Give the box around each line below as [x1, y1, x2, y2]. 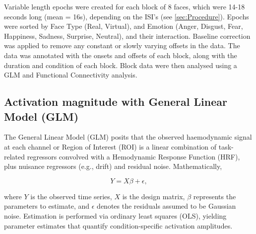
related [4, 151, 25, 161]
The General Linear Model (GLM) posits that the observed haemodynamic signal [4, 132, 252, 142]
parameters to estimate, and [4, 201, 90, 211]
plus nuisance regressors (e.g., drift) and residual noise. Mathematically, [4, 161, 222, 171]
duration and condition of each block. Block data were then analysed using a [4, 60, 237, 70]
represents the [193, 191, 236, 201]
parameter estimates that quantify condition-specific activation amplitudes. [4, 220, 233, 231]
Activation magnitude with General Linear [4, 94, 227, 109]
